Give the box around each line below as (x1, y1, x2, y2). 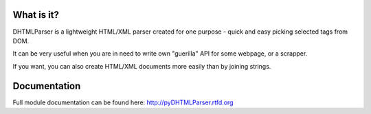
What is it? (12, 9, 60, 21)
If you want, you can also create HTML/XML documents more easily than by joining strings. (12, 62, 271, 70)
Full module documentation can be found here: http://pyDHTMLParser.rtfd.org (12, 98, 234, 106)
